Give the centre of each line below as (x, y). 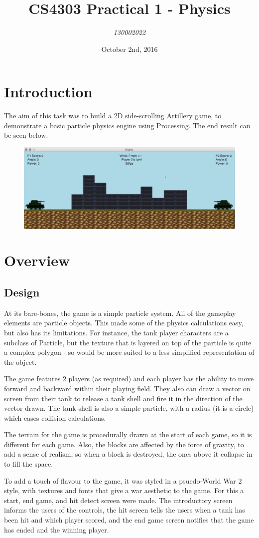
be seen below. (26, 135)
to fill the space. (29, 464)
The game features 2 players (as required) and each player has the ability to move (129, 379)
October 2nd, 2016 (129, 49)
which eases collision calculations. (55, 417)
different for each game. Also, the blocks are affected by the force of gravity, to (124, 444)
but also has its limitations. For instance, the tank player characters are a (116, 332)
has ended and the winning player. (57, 529)
